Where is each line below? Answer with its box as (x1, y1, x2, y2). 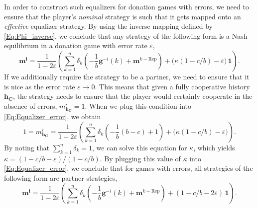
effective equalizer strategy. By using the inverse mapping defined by (4, 21, 213, 31)
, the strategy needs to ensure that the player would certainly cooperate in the (12, 91, 253, 101)
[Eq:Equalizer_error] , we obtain (4, 111, 101, 122)
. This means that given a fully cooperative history (95, 81, 250, 91)
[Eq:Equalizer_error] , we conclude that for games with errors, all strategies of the (4, 163, 253, 173)
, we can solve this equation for (92, 142, 187, 152)
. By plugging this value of (100, 153, 181, 163)
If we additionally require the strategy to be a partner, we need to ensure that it (4, 71, 250, 81)
